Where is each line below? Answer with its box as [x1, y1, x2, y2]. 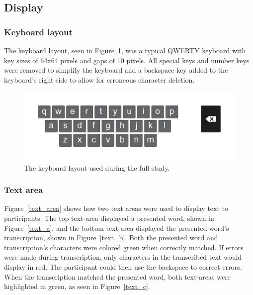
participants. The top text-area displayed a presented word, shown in [4, 213, 214, 223]
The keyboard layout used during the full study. [24, 162, 170, 173]
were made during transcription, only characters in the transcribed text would [4, 252, 242, 262]
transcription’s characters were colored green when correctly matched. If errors [4, 242, 244, 252]
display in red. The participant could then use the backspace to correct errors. [4, 262, 242, 272]
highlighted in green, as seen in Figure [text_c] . [4, 281, 150, 292]
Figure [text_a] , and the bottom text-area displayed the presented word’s [4, 222, 229, 233]
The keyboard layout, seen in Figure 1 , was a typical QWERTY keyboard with [4, 45, 246, 55]
